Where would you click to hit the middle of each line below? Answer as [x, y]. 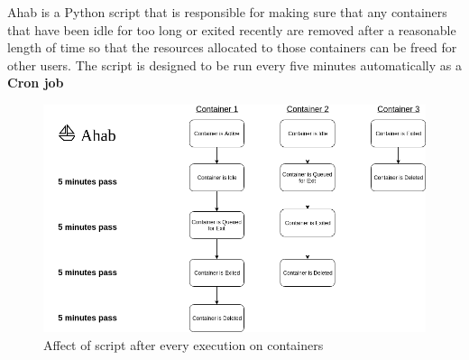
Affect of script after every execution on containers [184, 344]
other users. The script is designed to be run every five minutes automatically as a [234, 65]
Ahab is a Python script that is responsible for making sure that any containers [227, 12]
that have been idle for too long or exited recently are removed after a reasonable [232, 29]
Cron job [36, 83]
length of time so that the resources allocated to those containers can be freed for [232, 47]
